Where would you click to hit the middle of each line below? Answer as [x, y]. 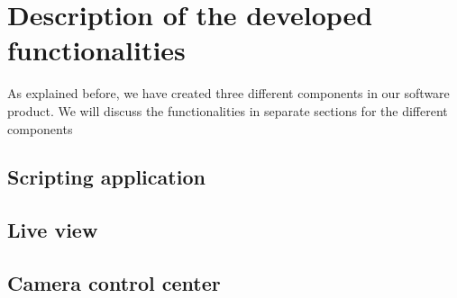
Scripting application [106, 177]
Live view [53, 230]
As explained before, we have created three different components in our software [228, 93]
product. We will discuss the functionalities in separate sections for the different [228, 110]
